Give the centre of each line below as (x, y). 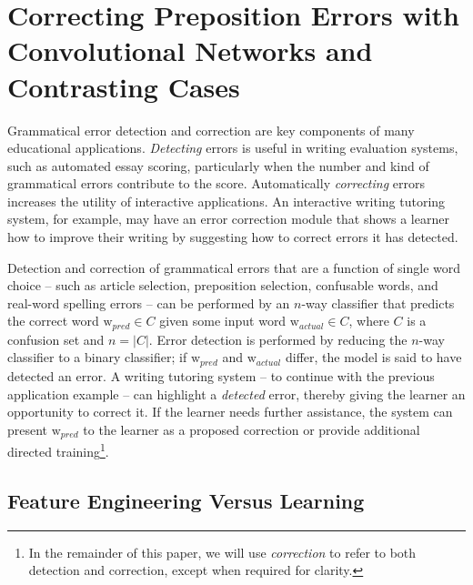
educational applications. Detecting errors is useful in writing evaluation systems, (233, 148)
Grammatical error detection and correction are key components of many (211, 130)
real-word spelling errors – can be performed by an (149, 303)
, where (369, 321)
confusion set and (56, 339)
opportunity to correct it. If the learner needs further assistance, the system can (230, 412)
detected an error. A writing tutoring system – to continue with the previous (221, 375)
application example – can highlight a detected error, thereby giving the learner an (236, 393)
